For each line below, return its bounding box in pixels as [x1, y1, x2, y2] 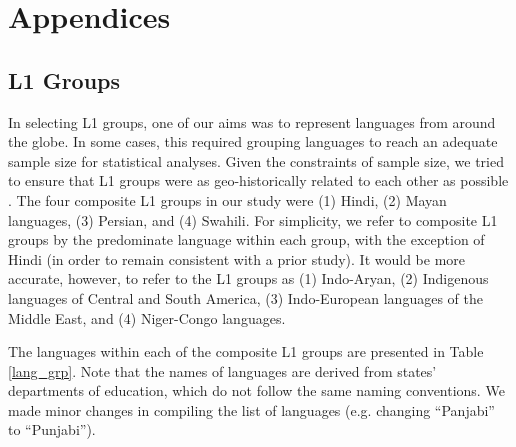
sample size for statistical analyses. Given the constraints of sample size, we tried [8, 150, 504, 171]
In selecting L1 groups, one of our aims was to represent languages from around [8, 111, 496, 132]
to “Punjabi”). [8, 419, 96, 440]
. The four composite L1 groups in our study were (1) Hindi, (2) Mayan [8, 189, 447, 210]
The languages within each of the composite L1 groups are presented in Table [8, 341, 484, 362]
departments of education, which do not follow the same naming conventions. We [8, 380, 505, 401]
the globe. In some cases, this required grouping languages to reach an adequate [8, 131, 498, 152]
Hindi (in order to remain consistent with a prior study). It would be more [8, 248, 466, 269]
